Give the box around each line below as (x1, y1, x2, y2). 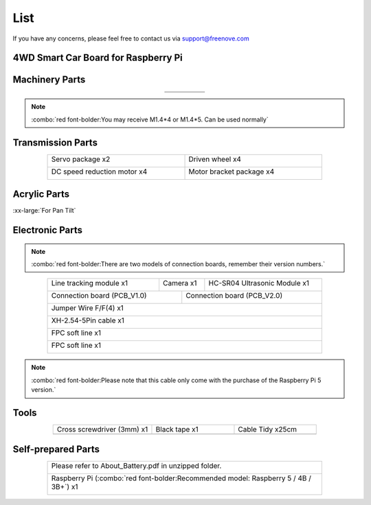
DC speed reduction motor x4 (51, 167, 148, 176)
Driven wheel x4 (188, 154, 242, 164)
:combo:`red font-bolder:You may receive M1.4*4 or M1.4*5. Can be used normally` (31, 115, 269, 124)
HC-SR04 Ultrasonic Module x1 (208, 279, 309, 288)
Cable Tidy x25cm (238, 425, 297, 434)
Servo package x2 (51, 154, 111, 164)
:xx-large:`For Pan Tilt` (12, 207, 76, 215)
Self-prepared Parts (12, 443, 100, 455)
